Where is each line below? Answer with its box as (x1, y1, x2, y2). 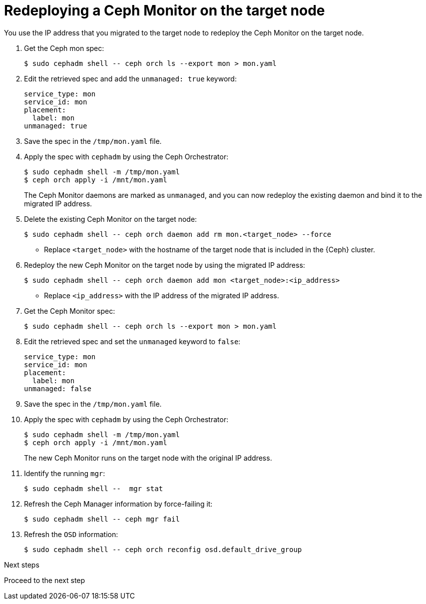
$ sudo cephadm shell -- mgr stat (24, 484, 163, 493)
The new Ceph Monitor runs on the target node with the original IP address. (24, 453, 272, 462)
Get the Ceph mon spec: (24, 43, 104, 52)
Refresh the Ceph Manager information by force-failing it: (24, 499, 213, 508)
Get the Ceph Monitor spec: (24, 306, 115, 315)
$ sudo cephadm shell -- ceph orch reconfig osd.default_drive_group (24, 545, 302, 554)
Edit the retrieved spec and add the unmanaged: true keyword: (24, 74, 237, 83)
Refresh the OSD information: (24, 530, 118, 539)
